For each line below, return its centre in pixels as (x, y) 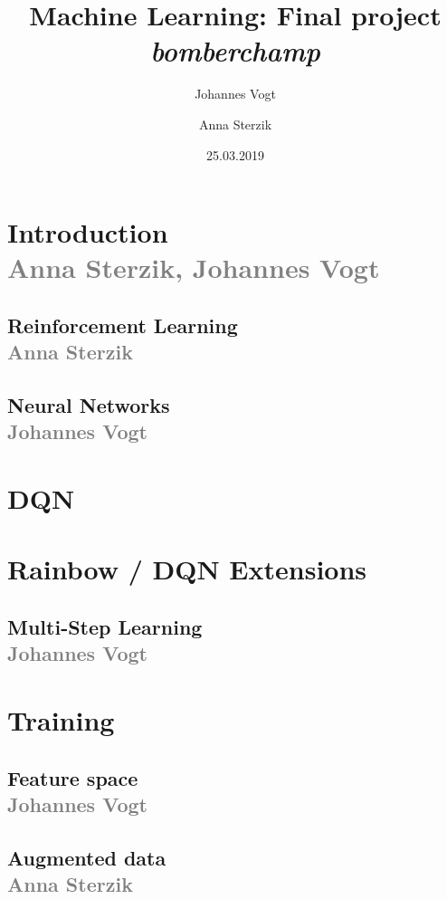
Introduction (88, 232)
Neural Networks (89, 405)
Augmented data (87, 857)
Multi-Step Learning (105, 626)
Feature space (73, 777)
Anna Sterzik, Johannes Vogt (194, 268)
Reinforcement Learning (123, 325)
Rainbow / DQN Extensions (187, 569)
